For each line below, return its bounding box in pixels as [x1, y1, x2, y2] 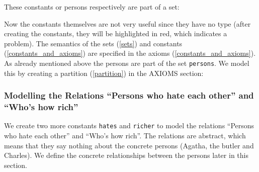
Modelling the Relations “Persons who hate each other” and [4, 89, 254, 102]
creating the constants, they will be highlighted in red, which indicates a [4, 28, 227, 39]
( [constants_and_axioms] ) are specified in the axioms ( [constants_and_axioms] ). [4, 48, 256, 58]
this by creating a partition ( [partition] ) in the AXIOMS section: [4, 67, 204, 78]
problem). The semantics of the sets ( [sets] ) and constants [4, 38, 183, 48]
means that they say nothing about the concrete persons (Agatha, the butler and [4, 140, 254, 150]
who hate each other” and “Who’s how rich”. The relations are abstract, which [4, 130, 246, 141]
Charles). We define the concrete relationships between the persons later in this [4, 150, 248, 160]
